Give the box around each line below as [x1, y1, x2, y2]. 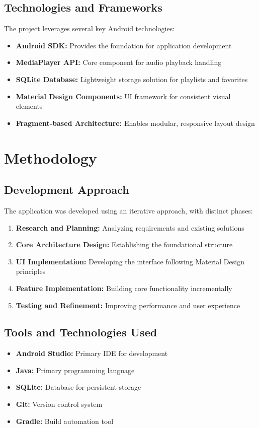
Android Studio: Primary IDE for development [16, 348, 168, 359]
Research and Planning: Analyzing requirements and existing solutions [16, 222, 244, 233]
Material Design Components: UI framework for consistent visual [16, 91, 231, 101]
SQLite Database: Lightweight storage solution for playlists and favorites [16, 74, 248, 84]
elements [16, 101, 43, 111]
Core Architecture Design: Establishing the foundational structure [16, 239, 233, 250]
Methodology [4, 147, 97, 168]
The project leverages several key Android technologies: [4, 23, 175, 34]
